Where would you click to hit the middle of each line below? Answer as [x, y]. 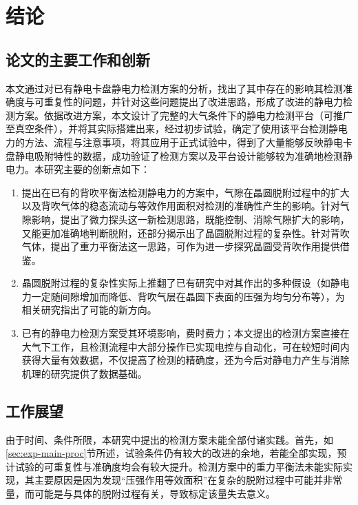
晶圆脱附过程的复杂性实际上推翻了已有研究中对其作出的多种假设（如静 [181, 283]
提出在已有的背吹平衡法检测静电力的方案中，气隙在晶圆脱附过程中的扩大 [186, 192]
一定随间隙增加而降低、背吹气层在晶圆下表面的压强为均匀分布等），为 [188, 296]
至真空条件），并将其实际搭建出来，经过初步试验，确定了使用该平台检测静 [172, 128]
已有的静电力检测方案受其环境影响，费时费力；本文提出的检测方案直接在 [186, 333]
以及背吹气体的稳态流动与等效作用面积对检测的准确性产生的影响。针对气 [186, 206]
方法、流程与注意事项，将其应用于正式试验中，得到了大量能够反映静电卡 [188, 142]
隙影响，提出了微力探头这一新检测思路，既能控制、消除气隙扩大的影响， [186, 219]
